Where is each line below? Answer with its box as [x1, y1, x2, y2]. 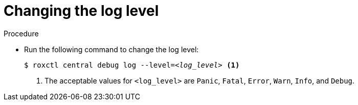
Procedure [4, 29, 39, 38]
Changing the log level [4, 2, 159, 19]
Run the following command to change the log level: [24, 45, 199, 54]
